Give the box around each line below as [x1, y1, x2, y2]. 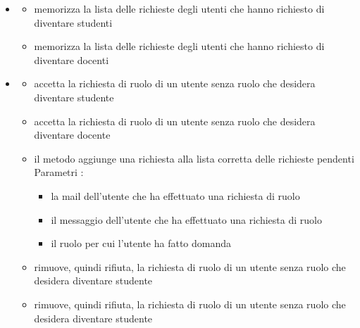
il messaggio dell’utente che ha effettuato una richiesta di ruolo [51, 212, 322, 227]
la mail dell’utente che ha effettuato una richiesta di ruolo [51, 188, 300, 203]
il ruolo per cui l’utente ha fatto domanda [51, 236, 232, 251]
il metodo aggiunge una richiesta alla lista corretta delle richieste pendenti [34, 151, 354, 165]
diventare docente [34, 127, 111, 142]
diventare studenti [34, 15, 113, 30]
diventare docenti [34, 52, 109, 67]
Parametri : [34, 165, 84, 179]
